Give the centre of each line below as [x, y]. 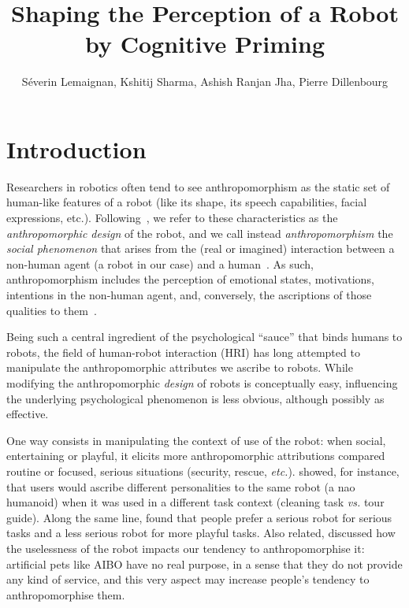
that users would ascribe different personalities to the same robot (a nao [181, 486]
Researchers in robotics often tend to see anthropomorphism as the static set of [198, 186]
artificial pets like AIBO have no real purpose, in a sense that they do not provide [204, 564]
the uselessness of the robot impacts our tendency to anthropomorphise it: [186, 548]
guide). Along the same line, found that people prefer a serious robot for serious [199, 517]
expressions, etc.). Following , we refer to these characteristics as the [172, 218]
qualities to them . [52, 310]
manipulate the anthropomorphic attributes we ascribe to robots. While [180, 367]
